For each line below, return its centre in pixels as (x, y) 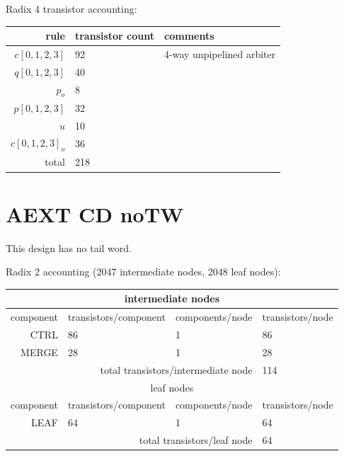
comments (189, 36)
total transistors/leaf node (196, 440)
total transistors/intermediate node (176, 369)
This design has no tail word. (69, 247)
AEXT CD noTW (95, 213)
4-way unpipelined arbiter (220, 53)
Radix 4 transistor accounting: (71, 8)
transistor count (115, 36)
